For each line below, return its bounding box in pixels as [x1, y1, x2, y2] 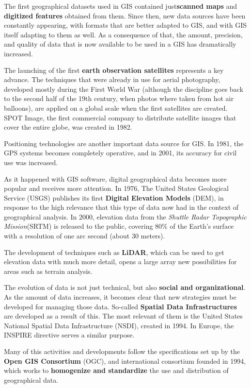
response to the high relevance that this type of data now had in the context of [4, 202, 239, 212]
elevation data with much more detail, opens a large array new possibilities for [4, 256, 237, 267]
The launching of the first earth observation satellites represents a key [4, 65, 224, 75]
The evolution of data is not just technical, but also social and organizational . [4, 282, 246, 292]
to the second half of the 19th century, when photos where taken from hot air [4, 93, 234, 103]
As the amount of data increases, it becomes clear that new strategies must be [4, 292, 236, 302]
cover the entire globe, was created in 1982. [4, 122, 132, 132]
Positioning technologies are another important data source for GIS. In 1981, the [4, 138, 244, 148]
